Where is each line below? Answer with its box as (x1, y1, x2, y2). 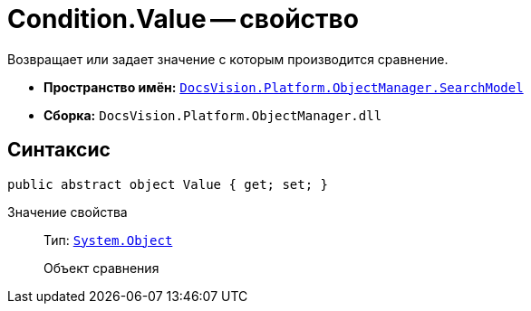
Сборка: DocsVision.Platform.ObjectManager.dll (43, 107, 382, 123)
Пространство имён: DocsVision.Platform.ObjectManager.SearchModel (43, 79, 524, 95)
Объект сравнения (43, 259, 159, 276)
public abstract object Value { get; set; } (7, 176, 329, 192)
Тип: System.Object (43, 231, 173, 248)
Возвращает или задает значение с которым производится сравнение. (7, 51, 449, 67)
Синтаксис (7, 138, 111, 162)
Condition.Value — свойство (7, 4, 359, 34)
